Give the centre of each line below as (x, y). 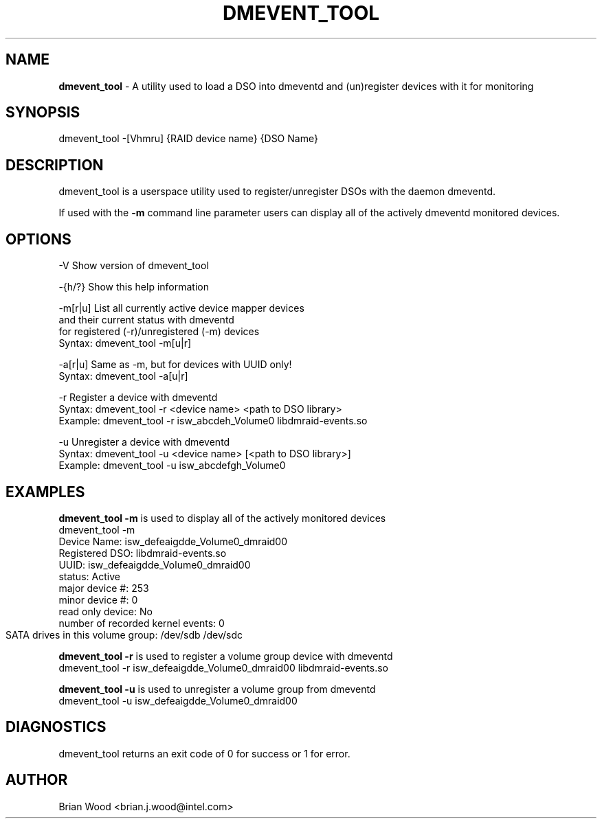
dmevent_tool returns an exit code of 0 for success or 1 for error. (204, 753)
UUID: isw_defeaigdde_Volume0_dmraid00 (155, 564)
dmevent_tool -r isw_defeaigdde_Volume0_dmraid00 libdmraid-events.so (224, 667)
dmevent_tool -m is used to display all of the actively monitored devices (222, 518)
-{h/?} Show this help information (134, 287)
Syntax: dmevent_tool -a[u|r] (123, 376)
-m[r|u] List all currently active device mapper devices (181, 308)
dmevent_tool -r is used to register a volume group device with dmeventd (226, 656)
